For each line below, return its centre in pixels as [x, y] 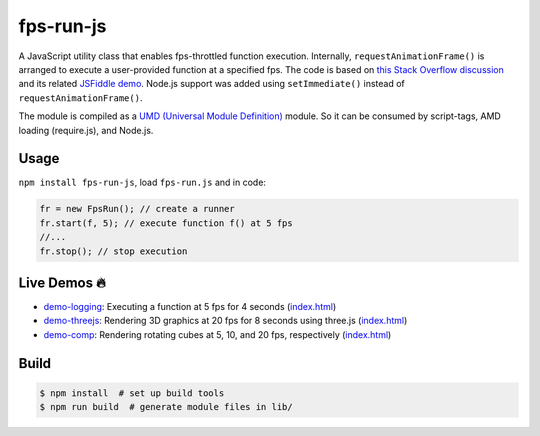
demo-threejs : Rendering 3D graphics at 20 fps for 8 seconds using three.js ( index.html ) [225, 321]
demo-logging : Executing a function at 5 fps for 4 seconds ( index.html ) [190, 307]
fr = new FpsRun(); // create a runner [137, 209]
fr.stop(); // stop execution [113, 251]
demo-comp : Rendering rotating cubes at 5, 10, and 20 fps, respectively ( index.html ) [217, 334]
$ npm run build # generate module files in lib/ [166, 407]
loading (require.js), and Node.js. [86, 130]
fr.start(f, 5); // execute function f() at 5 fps [166, 223]
